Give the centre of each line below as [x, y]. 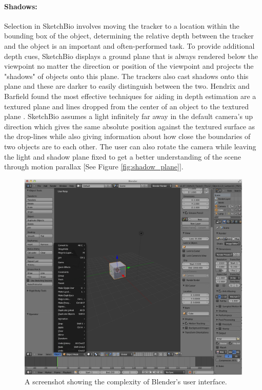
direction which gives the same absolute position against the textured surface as [130, 126]
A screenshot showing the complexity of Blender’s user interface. [126, 382]
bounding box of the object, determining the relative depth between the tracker [129, 36]
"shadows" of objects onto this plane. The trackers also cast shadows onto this [126, 76]
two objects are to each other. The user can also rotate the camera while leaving [130, 146]
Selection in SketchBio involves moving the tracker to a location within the [122, 25]
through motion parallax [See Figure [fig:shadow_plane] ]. [94, 167]
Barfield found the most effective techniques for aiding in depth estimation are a [130, 96]
